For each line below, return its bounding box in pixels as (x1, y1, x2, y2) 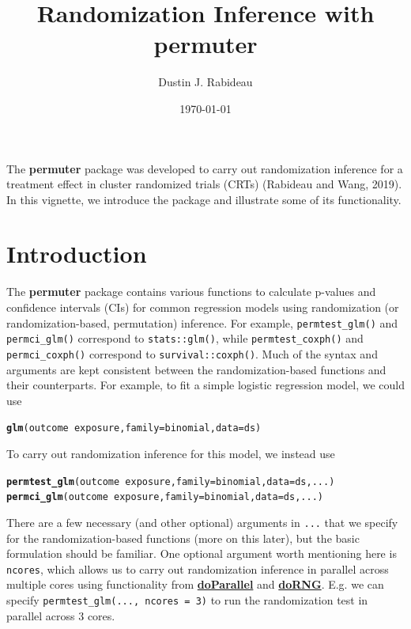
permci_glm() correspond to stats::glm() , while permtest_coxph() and (6, 330, 364, 347)
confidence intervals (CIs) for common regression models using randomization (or (6, 299, 399, 315)
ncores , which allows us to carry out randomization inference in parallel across (6, 560, 389, 577)
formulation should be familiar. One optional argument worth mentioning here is (6, 545, 397, 562)
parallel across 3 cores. (6, 607, 115, 623)
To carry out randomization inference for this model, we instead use (6, 445, 335, 461)
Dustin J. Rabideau (158, 74, 253, 90)
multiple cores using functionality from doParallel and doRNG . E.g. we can (6, 576, 384, 593)
